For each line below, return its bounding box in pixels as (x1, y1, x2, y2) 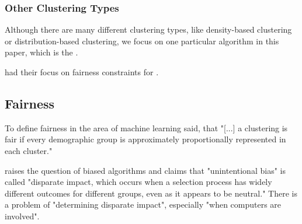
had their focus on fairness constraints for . (5, 66, 159, 78)
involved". (5, 209, 40, 222)
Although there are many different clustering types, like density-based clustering (5, 23, 292, 36)
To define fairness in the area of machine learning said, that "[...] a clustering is (5, 121, 288, 134)
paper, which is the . (5, 46, 78, 58)
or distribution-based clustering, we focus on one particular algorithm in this (5, 34, 279, 47)
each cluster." (5, 144, 53, 156)
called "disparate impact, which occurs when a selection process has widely (5, 176, 272, 188)
